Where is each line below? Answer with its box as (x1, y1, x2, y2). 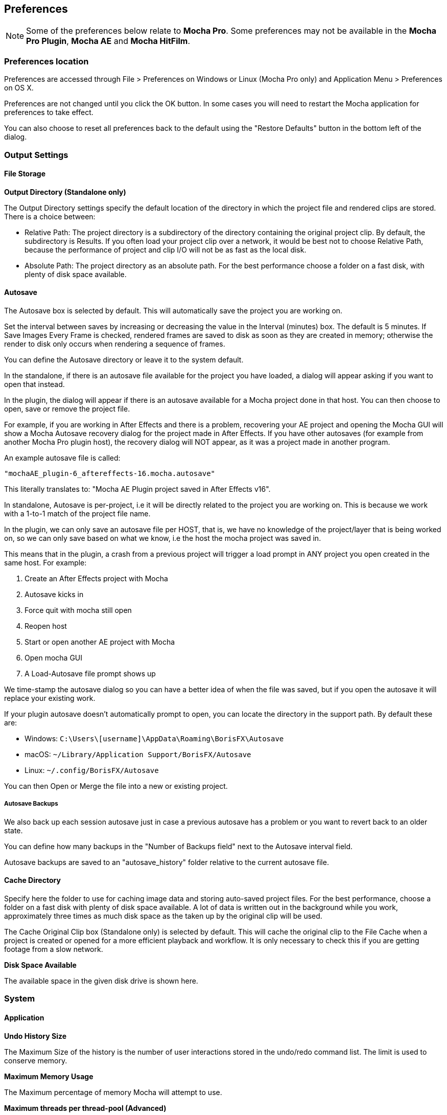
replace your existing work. (4, 693, 96, 702)
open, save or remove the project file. (4, 404, 130, 413)
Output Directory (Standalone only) (4, 187, 126, 196)
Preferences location (4, 56, 89, 66)
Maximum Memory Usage (4, 1072, 93, 1081)
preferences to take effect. (4, 108, 93, 117)
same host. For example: (4, 558, 87, 567)
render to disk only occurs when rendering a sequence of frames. (4, 339, 225, 348)
